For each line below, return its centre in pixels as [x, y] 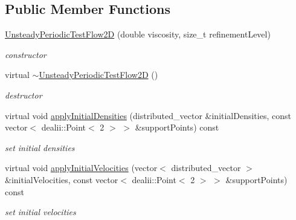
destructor [24, 95]
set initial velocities [40, 212]
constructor [26, 54]
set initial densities [40, 147]
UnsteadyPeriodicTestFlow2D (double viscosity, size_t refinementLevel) [138, 34]
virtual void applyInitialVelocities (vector [81, 168]
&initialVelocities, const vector [62, 179]
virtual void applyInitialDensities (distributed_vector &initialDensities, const [148, 115]
